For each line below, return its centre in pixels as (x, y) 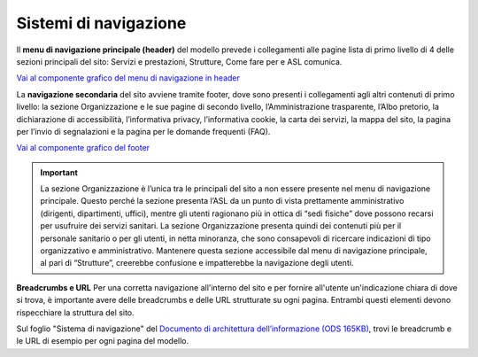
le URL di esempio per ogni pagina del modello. (103, 341)
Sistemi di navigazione (101, 23)
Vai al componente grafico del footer (83, 148)
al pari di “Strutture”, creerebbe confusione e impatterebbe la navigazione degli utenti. (197, 263)
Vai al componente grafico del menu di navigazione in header (128, 78)
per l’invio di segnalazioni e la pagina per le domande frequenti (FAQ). (143, 131)
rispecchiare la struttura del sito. (75, 312)
